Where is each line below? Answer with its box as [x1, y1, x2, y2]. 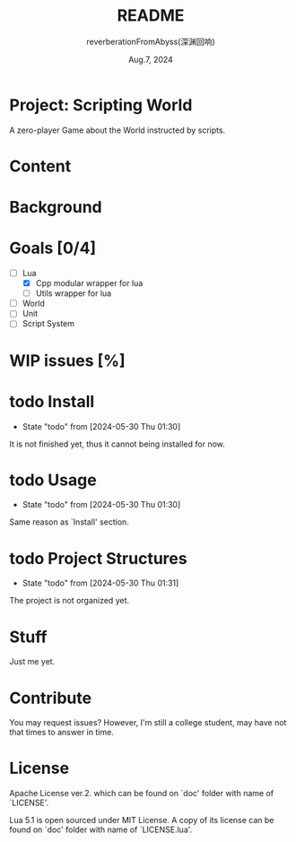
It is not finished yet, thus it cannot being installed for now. [9, 438, 226, 449]
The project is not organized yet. [9, 595, 130, 606]
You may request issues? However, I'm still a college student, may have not [9, 717, 287, 728]
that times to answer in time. [9, 727, 114, 738]
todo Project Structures [9, 548, 187, 569]
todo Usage [9, 470, 97, 490]
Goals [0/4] [9, 239, 97, 258]
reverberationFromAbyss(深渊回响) [86, 36, 215, 47]
